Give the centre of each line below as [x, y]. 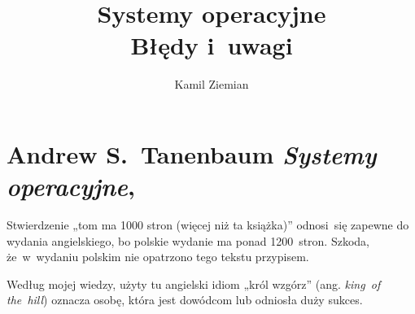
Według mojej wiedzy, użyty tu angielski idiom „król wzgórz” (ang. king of [194, 283]
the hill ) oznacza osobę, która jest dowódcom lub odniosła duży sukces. [185, 300]
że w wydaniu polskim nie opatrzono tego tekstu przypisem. [158, 257]
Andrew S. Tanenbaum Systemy [192, 154]
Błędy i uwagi [212, 45]
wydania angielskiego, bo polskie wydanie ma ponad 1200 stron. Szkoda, [188, 240]
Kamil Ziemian [212, 84]
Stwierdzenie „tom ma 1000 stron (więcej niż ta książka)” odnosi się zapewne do [208, 225]
